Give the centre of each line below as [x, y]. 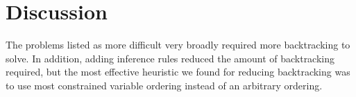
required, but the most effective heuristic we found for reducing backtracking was [178, 72]
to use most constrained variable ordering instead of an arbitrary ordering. [164, 85]
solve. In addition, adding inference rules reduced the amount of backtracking [170, 58]
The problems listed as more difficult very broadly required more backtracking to [178, 45]
